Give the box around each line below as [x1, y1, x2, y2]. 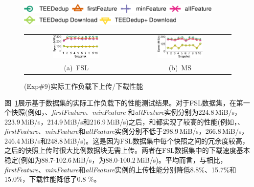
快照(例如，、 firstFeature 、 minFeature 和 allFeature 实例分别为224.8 [11, 107, 214, 117]
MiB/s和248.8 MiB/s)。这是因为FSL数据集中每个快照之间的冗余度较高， [21, 135, 249, 145]
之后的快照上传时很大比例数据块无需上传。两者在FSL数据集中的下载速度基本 [4, 145, 250, 155]
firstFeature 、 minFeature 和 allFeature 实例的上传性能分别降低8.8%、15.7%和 [4, 164, 236, 174]
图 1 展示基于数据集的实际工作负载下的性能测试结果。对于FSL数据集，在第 [4, 97, 243, 107]
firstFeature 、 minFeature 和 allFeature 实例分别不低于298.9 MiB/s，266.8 [4, 126, 221, 136]
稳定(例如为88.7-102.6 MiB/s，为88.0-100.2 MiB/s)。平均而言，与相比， [4, 155, 227, 165]
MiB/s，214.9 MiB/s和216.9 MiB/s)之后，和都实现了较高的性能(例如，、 [21, 116, 245, 126]
